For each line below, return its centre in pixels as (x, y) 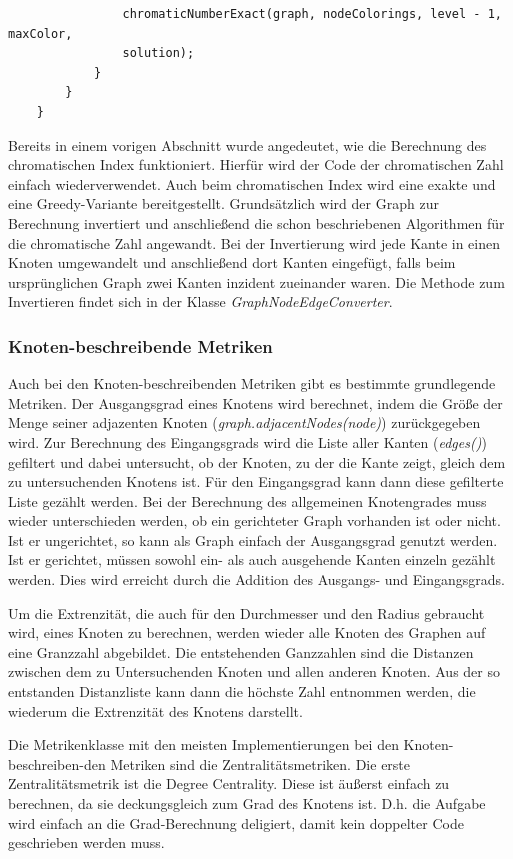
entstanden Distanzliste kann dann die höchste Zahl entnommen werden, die (242, 691)
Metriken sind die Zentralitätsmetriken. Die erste (260, 763)
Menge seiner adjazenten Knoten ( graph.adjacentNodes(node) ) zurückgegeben (244, 422)
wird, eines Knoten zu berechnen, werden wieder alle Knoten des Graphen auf (247, 632)
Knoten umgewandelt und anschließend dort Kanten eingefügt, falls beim (232, 262)
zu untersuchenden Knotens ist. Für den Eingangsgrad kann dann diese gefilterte (256, 481)
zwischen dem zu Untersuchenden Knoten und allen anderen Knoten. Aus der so (254, 671)
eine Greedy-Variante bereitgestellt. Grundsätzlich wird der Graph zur (223, 203)
